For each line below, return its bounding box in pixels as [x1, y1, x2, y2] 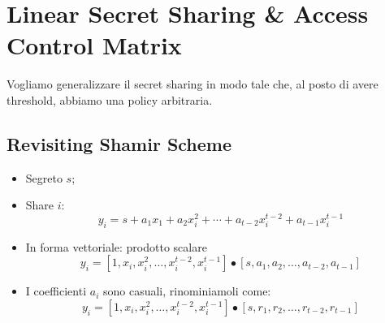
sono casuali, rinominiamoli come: [102, 282, 271, 299]
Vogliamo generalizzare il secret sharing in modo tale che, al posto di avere [6, 75, 379, 93]
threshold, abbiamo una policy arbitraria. [6, 91, 213, 108]
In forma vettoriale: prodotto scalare [25, 238, 207, 255]
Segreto [25, 169, 63, 186]
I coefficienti [25, 282, 87, 299]
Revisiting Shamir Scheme [6, 131, 232, 156]
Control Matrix [6, 28, 182, 62]
